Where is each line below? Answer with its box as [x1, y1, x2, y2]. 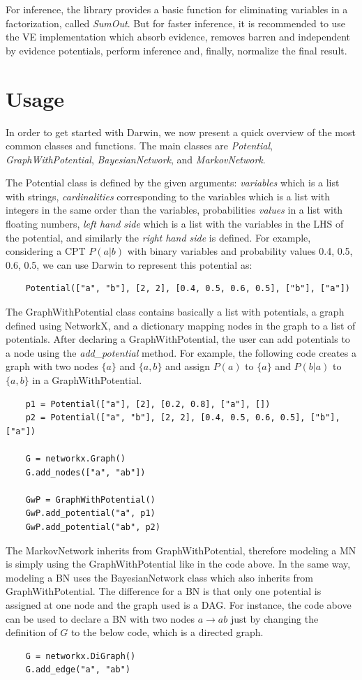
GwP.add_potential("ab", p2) [25, 522, 160, 532]
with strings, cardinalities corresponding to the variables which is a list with [6, 189, 331, 203]
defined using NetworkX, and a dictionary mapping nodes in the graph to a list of [6, 318, 356, 332]
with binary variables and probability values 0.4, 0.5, [127, 244, 353, 258]
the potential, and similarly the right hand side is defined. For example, [6, 230, 311, 244]
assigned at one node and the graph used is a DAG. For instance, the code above [6, 597, 352, 612]
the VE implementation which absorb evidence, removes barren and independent [6, 29, 351, 44]
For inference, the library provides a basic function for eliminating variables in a [6, 2, 348, 16]
